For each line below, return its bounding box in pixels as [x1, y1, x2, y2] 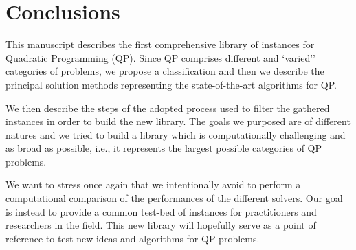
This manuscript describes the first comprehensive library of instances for [5, 37, 315, 52]
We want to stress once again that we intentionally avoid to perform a [5, 177, 301, 192]
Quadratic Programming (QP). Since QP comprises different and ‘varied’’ [5, 50, 315, 65]
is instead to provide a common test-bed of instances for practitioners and [5, 204, 317, 218]
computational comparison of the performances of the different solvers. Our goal [5, 191, 343, 205]
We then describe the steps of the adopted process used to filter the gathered [5, 100, 330, 115]
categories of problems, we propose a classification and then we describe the [5, 64, 324, 78]
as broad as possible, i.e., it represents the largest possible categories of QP [5, 141, 322, 155]
